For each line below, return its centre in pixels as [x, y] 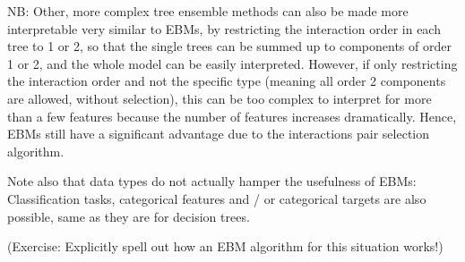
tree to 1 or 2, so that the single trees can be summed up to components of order [229, 46]
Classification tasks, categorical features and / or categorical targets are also [217, 198]
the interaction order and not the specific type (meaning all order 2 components [227, 81]
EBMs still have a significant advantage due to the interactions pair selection [219, 134]
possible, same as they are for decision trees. [129, 216]
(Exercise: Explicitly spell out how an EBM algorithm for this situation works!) [225, 246]
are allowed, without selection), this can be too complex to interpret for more [220, 98]
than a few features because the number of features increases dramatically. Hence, [232, 116]
